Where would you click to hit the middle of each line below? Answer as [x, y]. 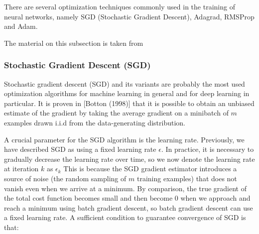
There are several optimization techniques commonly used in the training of [120, 6]
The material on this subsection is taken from [74, 43]
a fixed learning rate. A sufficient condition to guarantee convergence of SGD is [125, 217]
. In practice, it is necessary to [207, 149]
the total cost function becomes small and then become [88, 198]
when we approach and [215, 198]
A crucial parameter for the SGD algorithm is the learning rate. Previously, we [124, 139]
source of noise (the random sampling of [65, 178]
